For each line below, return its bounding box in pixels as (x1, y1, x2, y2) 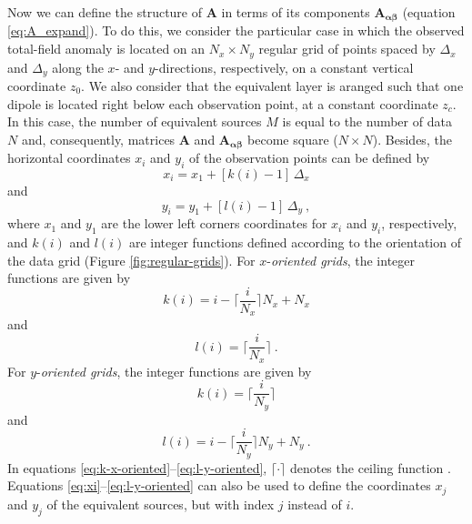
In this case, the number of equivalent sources (7, 112, 262, 131)
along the (52, 57, 104, 76)
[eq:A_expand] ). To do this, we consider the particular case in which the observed (7, 21, 465, 40)
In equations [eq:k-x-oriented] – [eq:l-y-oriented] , (7, 458, 267, 477)
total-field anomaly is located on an (7, 39, 206, 58)
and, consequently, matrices (21, 129, 176, 148)
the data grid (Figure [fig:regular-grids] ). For (7, 250, 256, 269)
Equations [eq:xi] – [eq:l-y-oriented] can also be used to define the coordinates (7, 476, 431, 495)
